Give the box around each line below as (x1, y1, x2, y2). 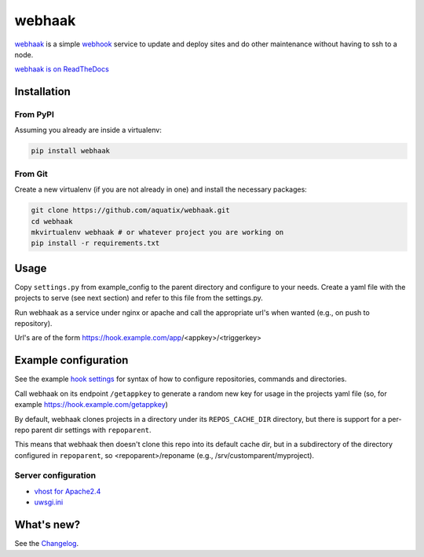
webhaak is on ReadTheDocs (14, 64, 109, 74)
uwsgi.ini (34, 497, 64, 507)
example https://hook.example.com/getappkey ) (14, 400, 169, 409)
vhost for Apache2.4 (34, 486, 101, 496)
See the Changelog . (14, 539, 79, 548)
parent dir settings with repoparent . (31, 425, 152, 434)
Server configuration (14, 470, 97, 481)
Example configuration (14, 354, 129, 367)
